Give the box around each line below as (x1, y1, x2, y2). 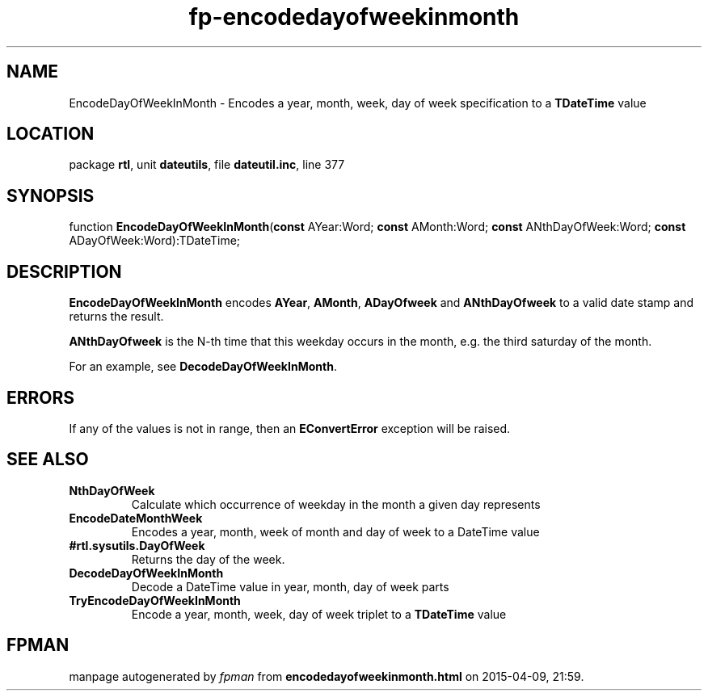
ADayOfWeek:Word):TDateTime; (69, 233, 241, 248)
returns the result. (69, 309, 164, 324)
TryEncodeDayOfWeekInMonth (69, 593, 241, 607)
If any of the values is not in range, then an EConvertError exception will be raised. (69, 421, 511, 435)
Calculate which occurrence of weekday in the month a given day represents (131, 497, 541, 511)
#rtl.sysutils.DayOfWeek (69, 538, 205, 552)
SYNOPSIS (6, 185, 95, 206)
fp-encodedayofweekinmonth (188, 3, 520, 31)
